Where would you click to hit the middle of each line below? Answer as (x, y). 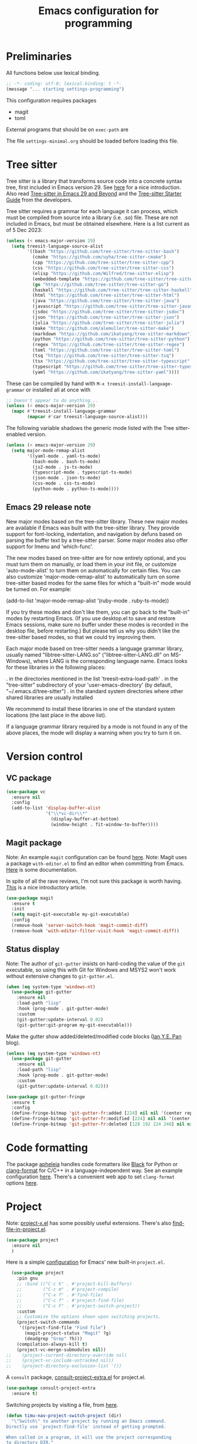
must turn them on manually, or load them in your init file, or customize (91, 564)
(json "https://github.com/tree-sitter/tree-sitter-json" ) (106, 317)
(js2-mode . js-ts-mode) (62, 467)
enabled (16, 434)
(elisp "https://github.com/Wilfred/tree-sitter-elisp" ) (103, 273)
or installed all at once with (58, 389)
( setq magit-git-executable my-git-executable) (71, 915)
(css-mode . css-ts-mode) (64, 483)
